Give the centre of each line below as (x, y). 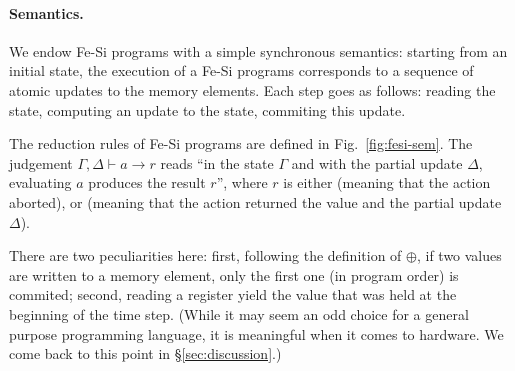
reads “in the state (217, 162)
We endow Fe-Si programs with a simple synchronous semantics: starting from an (258, 50)
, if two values (459, 255)
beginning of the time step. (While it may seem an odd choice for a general (239, 313)
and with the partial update (377, 162)
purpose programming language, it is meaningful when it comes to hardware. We (256, 333)
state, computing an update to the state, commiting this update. (207, 109)
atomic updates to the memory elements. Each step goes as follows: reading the (252, 89)
